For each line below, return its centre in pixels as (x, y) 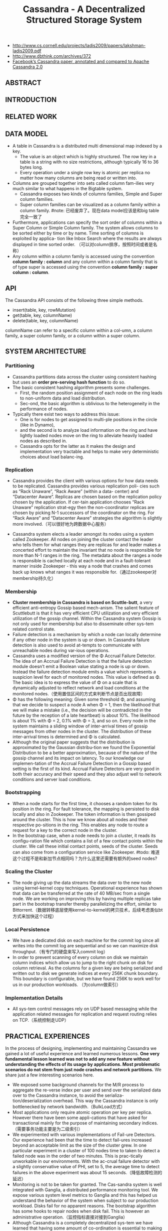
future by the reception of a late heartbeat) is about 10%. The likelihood (86, 715)
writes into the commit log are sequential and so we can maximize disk (85, 946)
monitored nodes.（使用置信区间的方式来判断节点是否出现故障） (79, 694)
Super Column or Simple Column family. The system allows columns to (85, 228)
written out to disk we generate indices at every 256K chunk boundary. (85, 973)
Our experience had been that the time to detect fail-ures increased (82, 1140)
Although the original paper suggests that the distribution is (73, 742)
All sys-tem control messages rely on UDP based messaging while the (85, 1009)
